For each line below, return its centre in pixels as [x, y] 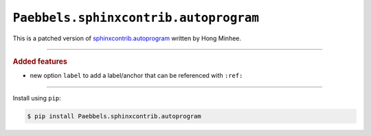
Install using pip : [37, 98]
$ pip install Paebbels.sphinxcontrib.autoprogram [114, 116]
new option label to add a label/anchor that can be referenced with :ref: [136, 76]
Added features [40, 62]
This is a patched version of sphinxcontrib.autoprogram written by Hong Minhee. [127, 38]
